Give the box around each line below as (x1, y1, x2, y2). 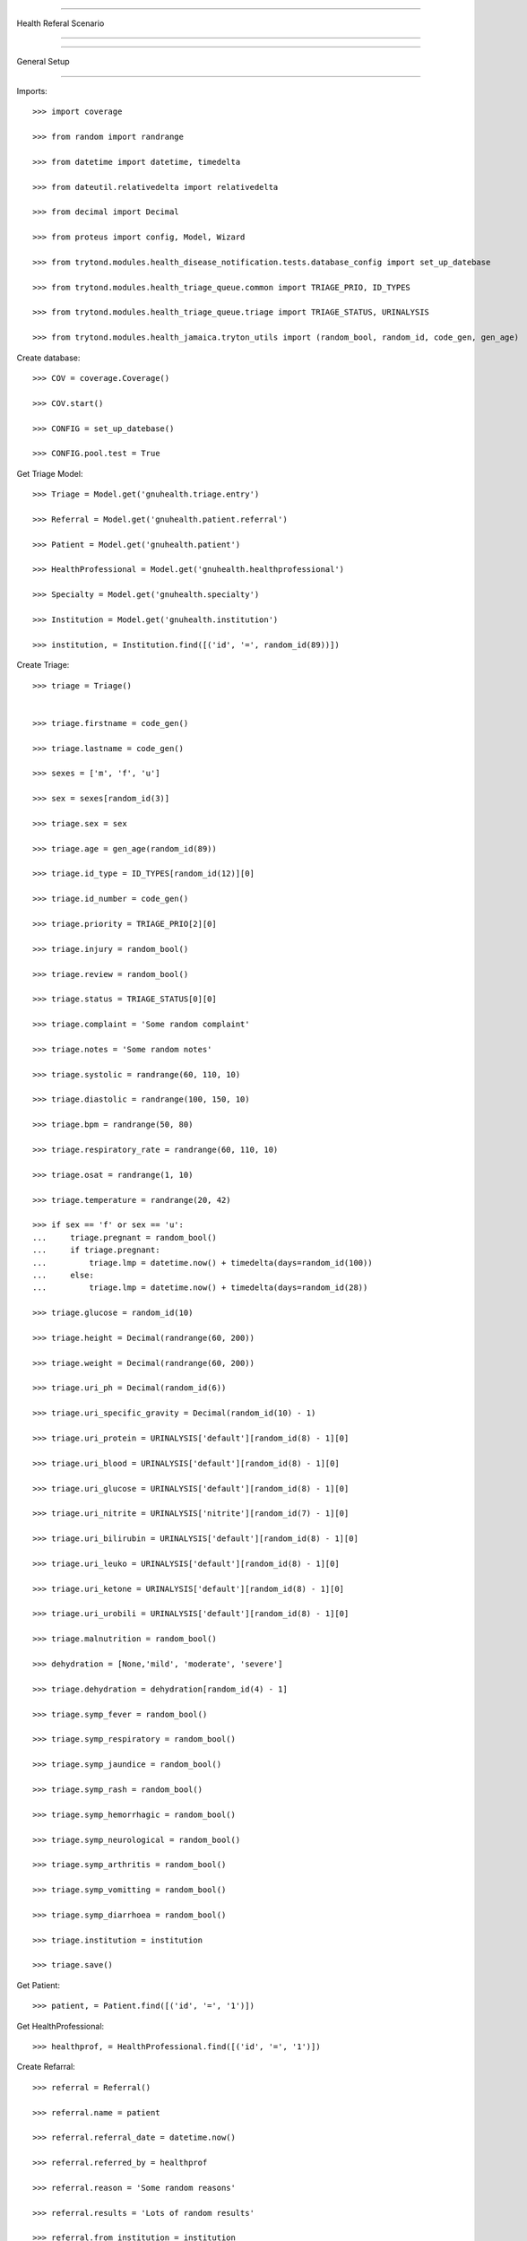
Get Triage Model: (16, 468, 83, 479)
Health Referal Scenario (16, 18, 105, 29)
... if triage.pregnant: (32, 1245, 160, 1255)
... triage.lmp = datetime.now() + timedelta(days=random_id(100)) (32, 1258, 373, 1268)
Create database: (16, 352, 81, 363)
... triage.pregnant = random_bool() (32, 1233, 217, 1242)
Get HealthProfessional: (16, 2020, 105, 2031)
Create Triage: (16, 660, 70, 671)
